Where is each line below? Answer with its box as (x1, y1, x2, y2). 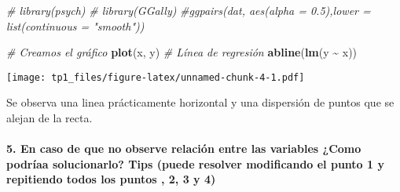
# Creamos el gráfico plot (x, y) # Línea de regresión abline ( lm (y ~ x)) (6, 44, 358, 60)
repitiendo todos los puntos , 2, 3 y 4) (6, 171, 216, 187)
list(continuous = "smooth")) (6, 17, 145, 34)
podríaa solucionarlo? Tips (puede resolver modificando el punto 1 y (6, 155, 384, 172)
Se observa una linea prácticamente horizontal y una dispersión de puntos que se (6, 94, 394, 110)
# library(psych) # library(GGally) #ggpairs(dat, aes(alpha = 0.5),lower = (6, 2, 371, 18)
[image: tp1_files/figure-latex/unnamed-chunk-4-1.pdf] (6, 71, 305, 83)
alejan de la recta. (6, 110, 93, 126)
